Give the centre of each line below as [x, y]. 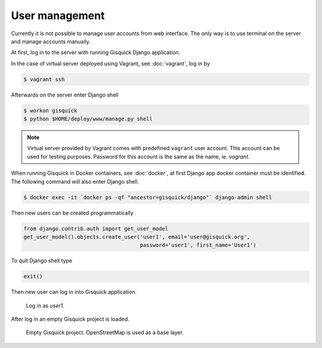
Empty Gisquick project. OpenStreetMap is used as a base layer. [105, 333]
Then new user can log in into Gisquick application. [74, 292]
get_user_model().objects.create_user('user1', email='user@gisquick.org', [137, 237]
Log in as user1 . [45, 305]
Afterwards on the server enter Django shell [65, 95]
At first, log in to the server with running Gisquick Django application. [96, 52]
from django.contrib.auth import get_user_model [96, 229]
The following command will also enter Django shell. [75, 181]
